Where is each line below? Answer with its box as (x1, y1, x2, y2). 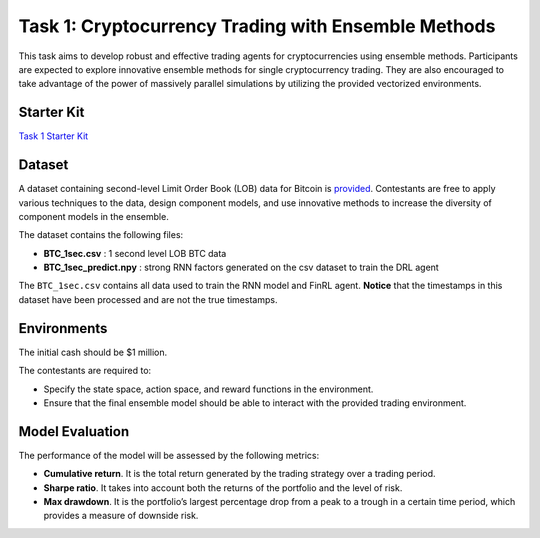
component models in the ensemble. (18, 210, 169, 222)
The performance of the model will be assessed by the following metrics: (18, 449, 320, 461)
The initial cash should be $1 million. (18, 346, 168, 358)
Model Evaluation (18, 423, 130, 440)
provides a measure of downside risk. (43, 510, 199, 522)
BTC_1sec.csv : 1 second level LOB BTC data (43, 247, 227, 259)
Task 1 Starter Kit (18, 130, 89, 142)
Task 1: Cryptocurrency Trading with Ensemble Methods (18, 15, 496, 37)
